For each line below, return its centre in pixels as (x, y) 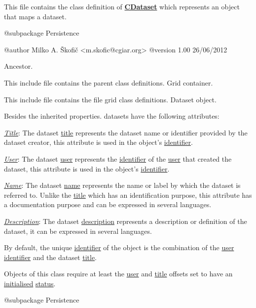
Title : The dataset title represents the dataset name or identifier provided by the (126, 132)
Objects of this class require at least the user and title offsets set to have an (118, 274)
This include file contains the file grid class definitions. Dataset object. (110, 99)
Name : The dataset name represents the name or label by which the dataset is (122, 185)
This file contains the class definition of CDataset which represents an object (122, 6)
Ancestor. (18, 66)
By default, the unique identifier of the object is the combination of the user (119, 247)
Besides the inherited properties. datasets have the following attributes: (112, 116)
